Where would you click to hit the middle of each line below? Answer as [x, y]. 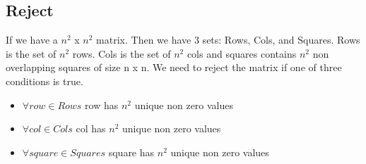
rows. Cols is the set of [122, 53]
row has [102, 105]
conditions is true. [45, 81]
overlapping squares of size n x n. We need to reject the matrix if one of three [174, 67]
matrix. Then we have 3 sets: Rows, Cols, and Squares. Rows [228, 40]
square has [131, 152]
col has [91, 128]
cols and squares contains [242, 53]
